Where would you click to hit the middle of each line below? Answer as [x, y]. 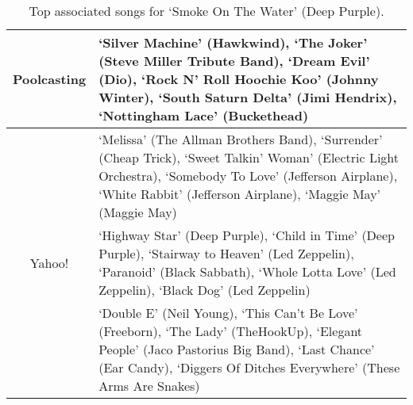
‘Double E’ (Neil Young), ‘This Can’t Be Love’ [228, 313]
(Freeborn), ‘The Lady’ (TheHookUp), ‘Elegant [231, 331]
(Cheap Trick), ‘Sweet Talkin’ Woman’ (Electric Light [249, 157]
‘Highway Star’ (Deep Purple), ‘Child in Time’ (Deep [247, 235]
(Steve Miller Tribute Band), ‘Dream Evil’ [234, 61]
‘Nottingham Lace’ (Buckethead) [204, 115]
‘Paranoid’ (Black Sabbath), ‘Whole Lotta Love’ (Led [247, 271]
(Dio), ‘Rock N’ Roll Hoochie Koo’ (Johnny [239, 79]
